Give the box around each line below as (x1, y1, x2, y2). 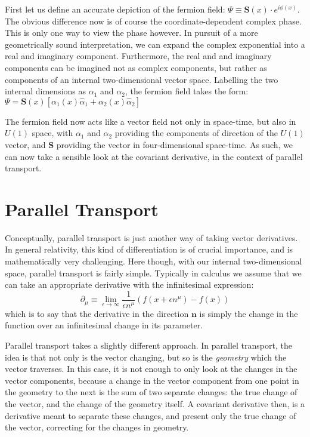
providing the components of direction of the (114, 127, 278, 139)
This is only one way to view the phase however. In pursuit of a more (5, 26, 258, 39)
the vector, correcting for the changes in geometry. (5, 421, 189, 433)
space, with (32, 127, 73, 139)
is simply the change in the (199, 307, 298, 319)
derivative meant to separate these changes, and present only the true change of (5, 409, 296, 421)
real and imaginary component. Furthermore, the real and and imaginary (5, 50, 272, 62)
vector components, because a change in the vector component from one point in (5, 374, 299, 386)
